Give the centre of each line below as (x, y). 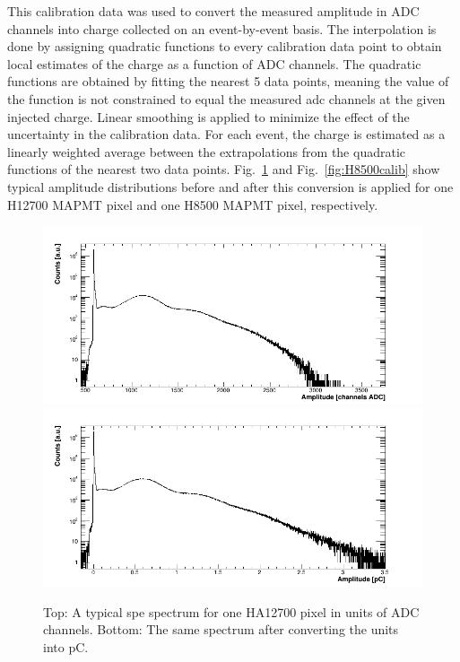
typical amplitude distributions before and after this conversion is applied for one (230, 186)
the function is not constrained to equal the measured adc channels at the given (226, 98)
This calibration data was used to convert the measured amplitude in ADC (213, 11)
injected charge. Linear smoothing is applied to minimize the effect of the (208, 116)
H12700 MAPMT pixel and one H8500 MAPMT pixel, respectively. (193, 204)
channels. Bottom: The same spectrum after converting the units (221, 629)
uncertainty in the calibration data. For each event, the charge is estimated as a (226, 134)
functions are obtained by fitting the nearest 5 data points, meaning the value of (228, 81)
